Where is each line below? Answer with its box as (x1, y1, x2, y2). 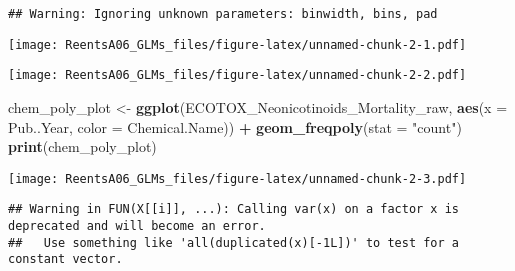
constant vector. (8, 252, 123, 267)
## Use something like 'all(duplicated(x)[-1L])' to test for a (8, 235, 460, 250)
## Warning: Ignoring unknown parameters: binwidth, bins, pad (8, 7, 438, 21)
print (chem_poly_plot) (8, 136, 157, 157)
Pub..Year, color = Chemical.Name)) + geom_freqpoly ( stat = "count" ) (8, 116, 462, 137)
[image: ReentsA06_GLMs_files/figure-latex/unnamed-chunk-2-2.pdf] (8, 68, 467, 83)
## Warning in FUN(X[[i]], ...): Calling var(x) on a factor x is (8, 202, 460, 217)
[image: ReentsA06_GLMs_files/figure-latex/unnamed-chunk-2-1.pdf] (8, 37, 467, 52)
